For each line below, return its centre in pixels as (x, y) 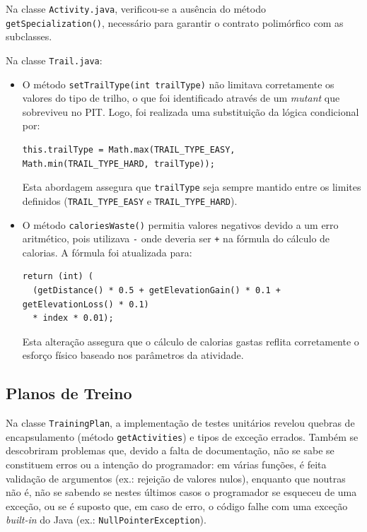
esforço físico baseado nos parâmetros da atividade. (133, 355)
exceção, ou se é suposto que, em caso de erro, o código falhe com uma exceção (177, 506)
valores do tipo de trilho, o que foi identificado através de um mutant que (181, 98)
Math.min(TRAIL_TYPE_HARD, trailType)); (118, 164)
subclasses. (29, 36)
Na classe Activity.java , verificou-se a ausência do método (136, 8)
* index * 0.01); (73, 318)
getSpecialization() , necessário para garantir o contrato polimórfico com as (175, 22)
